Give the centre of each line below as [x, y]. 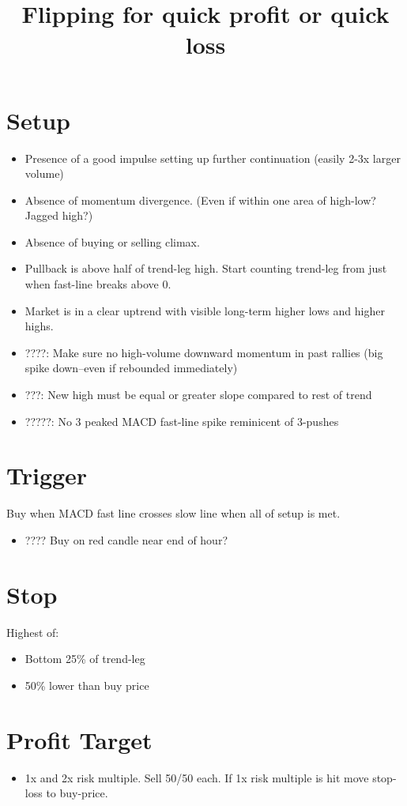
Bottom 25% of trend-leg [85, 659]
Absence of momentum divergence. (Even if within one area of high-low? [200, 200]
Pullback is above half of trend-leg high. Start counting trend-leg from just [206, 268]
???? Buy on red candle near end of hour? [126, 539]
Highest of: [33, 632]
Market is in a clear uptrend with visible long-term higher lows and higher [205, 310]
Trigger [47, 475]
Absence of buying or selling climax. [112, 241]
